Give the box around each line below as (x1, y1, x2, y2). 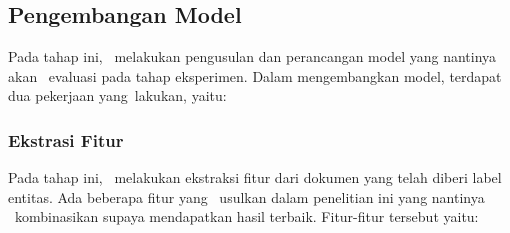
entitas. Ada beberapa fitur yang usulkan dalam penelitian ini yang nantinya (8, 186, 485, 207)
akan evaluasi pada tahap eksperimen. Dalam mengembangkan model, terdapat (8, 65, 502, 86)
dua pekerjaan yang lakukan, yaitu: (8, 85, 227, 106)
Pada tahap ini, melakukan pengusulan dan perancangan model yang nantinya (8, 46, 497, 67)
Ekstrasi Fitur (8, 127, 124, 152)
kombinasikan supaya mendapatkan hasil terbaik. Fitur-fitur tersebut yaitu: (14, 206, 479, 227)
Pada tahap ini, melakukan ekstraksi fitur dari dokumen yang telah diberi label (8, 167, 502, 188)
